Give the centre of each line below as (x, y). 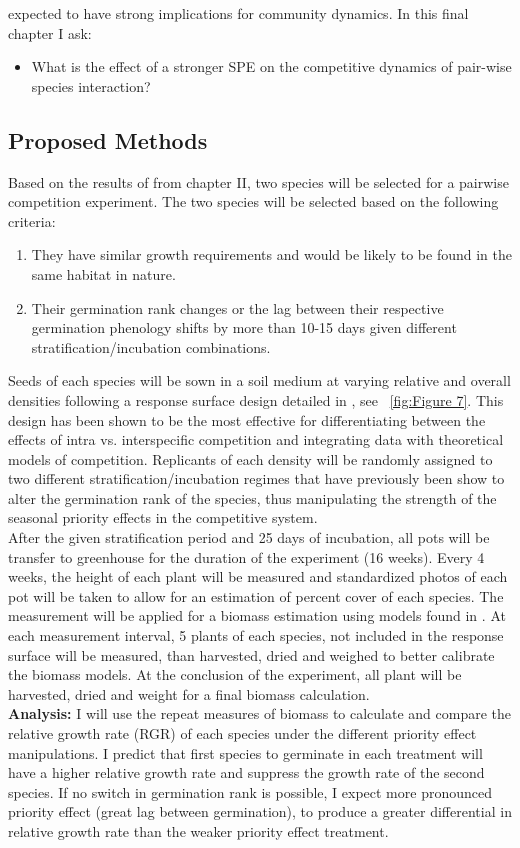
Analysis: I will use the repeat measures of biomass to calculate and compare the (260, 713)
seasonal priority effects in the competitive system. (163, 517)
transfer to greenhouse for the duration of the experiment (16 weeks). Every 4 (246, 556)
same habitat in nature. (103, 273)
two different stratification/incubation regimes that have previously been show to (256, 478)
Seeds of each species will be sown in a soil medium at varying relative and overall (259, 380)
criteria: (32, 220)
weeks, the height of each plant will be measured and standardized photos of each (258, 576)
